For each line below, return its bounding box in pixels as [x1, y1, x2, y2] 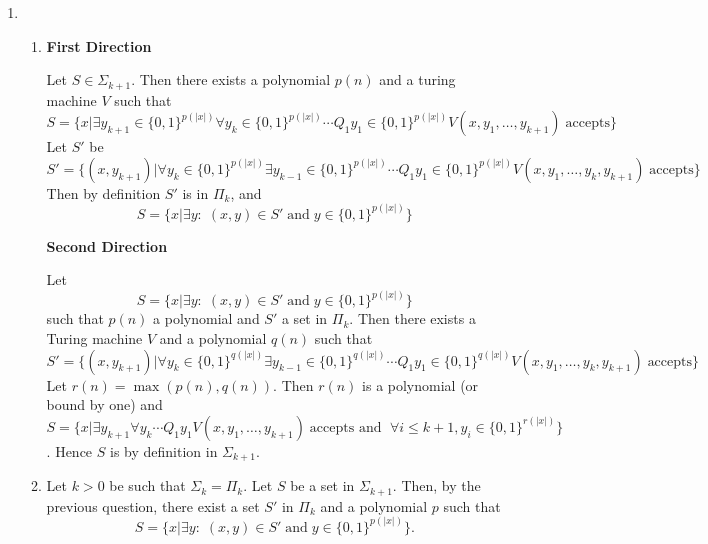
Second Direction [46, 235, 168, 256]
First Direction [46, 35, 152, 56]
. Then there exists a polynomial [131, 69, 331, 90]
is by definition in [110, 440, 218, 461]
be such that [109, 475, 186, 496]
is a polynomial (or [362, 374, 479, 395]
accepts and [309, 420, 382, 435]
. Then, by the [392, 475, 481, 496]
